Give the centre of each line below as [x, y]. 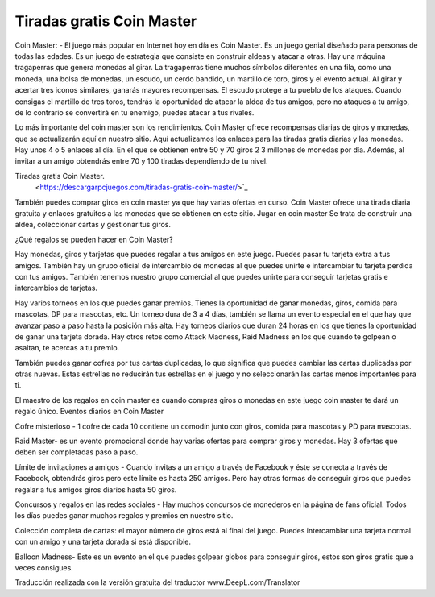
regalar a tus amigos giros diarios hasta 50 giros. [96, 489]
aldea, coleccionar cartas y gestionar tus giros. [93, 225]
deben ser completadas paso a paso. [77, 452]
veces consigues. [44, 567]
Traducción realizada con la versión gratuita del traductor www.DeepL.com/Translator [157, 582]
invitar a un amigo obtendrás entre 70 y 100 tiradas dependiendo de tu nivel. [141, 161]
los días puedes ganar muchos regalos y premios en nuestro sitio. [124, 516]
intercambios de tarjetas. [56, 288]
